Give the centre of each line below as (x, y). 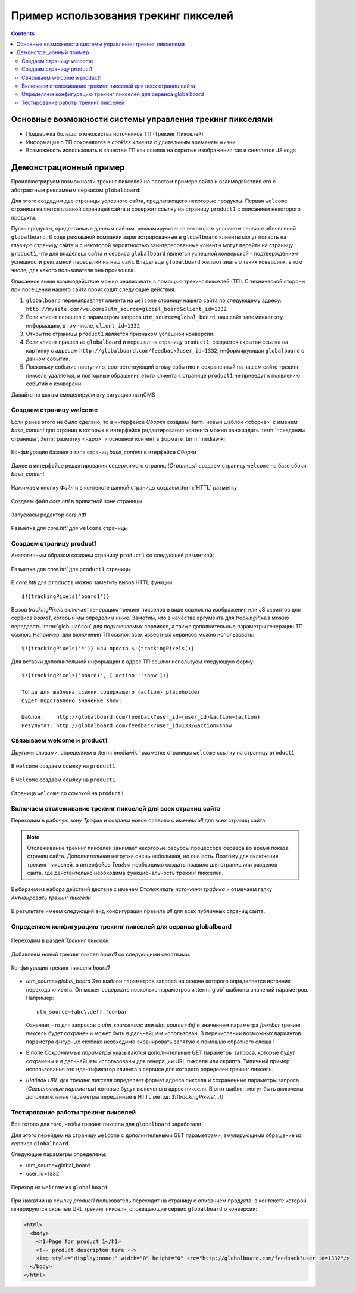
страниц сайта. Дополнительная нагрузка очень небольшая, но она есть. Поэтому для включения (153, 856)
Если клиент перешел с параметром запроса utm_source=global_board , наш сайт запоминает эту (154, 317)
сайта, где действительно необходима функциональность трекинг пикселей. (125, 873)
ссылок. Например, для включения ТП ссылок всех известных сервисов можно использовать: (132, 635)
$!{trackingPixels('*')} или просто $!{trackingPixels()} (108, 648)
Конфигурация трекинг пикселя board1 (60, 968)
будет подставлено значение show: (72, 700)
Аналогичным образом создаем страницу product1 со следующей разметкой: (113, 555)
